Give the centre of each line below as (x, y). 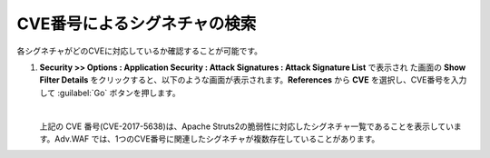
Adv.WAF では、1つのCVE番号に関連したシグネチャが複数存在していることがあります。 (217, 138)
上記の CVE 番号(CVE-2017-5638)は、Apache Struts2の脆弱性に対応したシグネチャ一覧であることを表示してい (246, 126)
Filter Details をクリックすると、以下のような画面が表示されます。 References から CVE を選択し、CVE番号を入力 (253, 80)
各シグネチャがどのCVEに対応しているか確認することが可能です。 (140, 51)
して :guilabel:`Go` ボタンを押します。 (110, 93)
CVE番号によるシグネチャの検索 (137, 24)
